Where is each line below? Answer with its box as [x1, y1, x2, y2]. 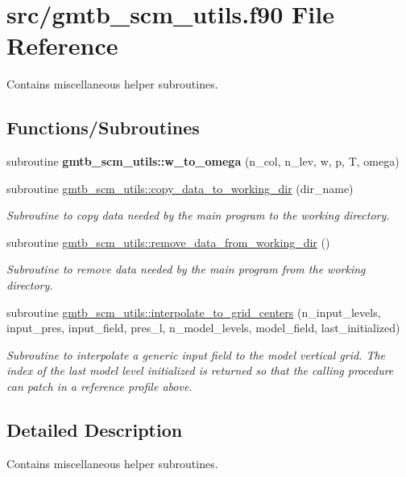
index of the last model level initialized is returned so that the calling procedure [6, 362, 394, 379]
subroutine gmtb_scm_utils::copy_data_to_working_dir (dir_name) [6, 179, 354, 196]
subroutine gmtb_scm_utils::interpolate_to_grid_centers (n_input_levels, [6, 303, 381, 320]
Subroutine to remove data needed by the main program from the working [6, 261, 366, 278]
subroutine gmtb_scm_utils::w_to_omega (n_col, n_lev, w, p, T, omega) [6, 153, 400, 170]
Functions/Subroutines [6, 115, 200, 140]
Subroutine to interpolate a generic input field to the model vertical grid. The [6, 346, 386, 363]
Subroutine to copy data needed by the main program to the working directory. [6, 207, 390, 224]
